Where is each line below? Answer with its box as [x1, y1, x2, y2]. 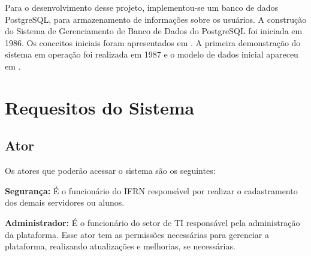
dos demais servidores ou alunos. [5, 196, 125, 209]
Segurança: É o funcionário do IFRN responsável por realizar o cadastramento [5, 184, 298, 197]
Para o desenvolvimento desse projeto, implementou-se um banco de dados [5, 1, 279, 13]
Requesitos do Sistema [5, 95, 195, 119]
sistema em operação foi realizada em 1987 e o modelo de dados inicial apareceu [5, 48, 298, 61]
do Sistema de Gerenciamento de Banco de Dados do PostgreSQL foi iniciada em [5, 25, 303, 37]
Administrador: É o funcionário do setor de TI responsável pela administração [5, 216, 300, 228]
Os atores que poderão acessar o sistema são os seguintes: [5, 164, 216, 177]
